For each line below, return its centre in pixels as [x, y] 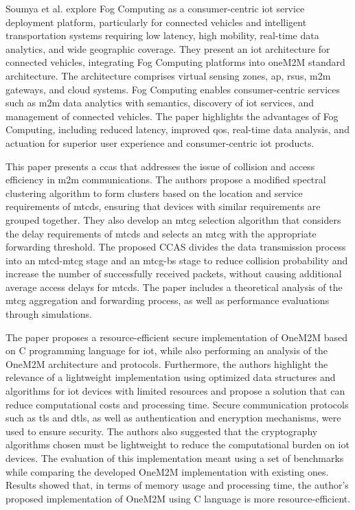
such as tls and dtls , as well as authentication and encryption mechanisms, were [173, 418]
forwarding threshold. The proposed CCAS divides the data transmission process [176, 247]
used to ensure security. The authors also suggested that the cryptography [162, 431]
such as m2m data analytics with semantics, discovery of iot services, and [160, 103]
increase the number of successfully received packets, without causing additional [174, 274]
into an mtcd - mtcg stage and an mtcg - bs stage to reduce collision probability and [177, 260]
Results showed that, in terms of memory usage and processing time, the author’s [177, 485]
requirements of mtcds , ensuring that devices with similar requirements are [163, 206]
